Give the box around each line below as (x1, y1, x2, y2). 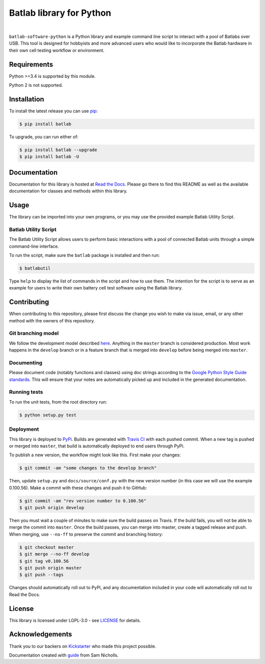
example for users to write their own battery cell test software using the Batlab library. (9, 285, 183, 291)
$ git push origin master (19, 565, 82, 570)
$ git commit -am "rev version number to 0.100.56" (19, 498, 147, 504)
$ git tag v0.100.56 (19, 558, 69, 564)
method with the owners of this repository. (9, 317, 95, 323)
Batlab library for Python (9, 7, 111, 18)
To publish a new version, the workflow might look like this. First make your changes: (9, 452, 181, 458)
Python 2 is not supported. (9, 82, 63, 88)
